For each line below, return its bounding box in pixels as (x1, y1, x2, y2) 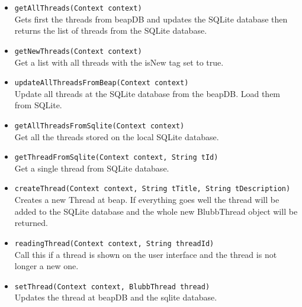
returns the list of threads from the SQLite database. (14, 24, 207, 37)
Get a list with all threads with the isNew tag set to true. (14, 56, 224, 68)
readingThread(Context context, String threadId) (14, 239, 214, 248)
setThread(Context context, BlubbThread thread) (14, 282, 210, 291)
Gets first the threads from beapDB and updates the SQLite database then (14, 12, 288, 25)
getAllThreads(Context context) (14, 4, 142, 12)
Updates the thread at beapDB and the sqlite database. (14, 291, 217, 303)
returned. (14, 216, 48, 229)
